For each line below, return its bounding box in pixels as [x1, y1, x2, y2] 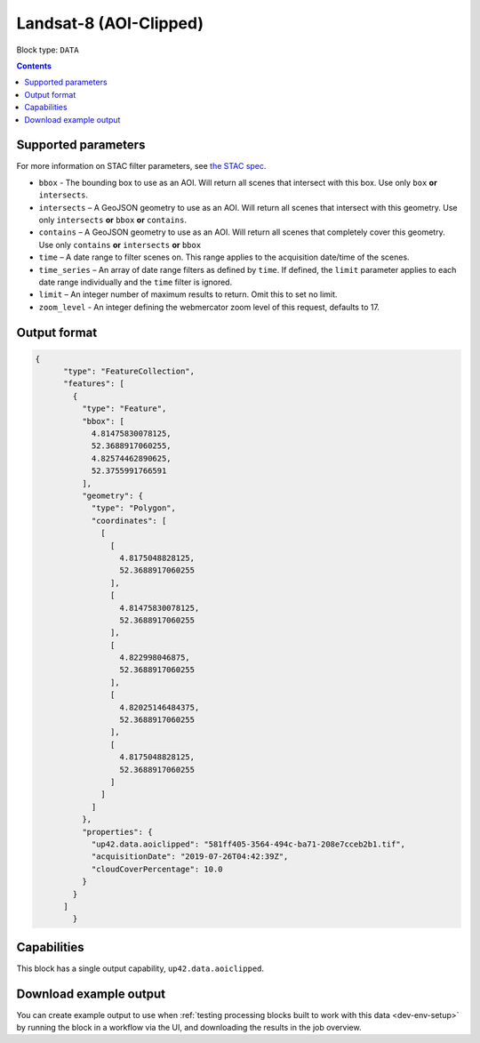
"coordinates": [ [91, 516, 167, 526]
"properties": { [81, 827, 153, 837]
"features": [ [63, 379, 124, 389]
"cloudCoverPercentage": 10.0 [91, 863, 223, 874]
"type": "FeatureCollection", [63, 366, 196, 377]
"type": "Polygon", [91, 503, 177, 513]
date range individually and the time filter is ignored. [38, 277, 233, 287]
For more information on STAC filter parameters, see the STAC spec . [16, 161, 267, 172]
